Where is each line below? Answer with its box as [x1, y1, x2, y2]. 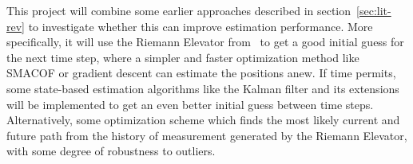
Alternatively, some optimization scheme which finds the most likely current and [6, 111, 400, 128]
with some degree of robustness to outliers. [6, 143, 216, 159]
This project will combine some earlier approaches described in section [6, 2, 351, 18]
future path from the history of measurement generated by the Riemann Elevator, [6, 127, 407, 143]
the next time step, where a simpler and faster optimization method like [6, 49, 359, 65]
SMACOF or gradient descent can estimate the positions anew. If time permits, [6, 64, 396, 81]
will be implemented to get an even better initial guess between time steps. [6, 96, 374, 112]
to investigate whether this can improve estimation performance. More [28, 18, 373, 34]
